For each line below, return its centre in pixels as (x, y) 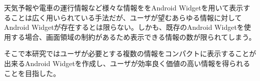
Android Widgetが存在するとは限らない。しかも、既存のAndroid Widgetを (124, 27)
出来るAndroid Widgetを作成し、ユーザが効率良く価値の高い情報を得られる (127, 63)
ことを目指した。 (32, 73)
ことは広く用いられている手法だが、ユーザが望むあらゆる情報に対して (126, 17)
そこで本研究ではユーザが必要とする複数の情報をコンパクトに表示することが (130, 53)
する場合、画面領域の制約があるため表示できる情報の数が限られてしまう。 (133, 37)
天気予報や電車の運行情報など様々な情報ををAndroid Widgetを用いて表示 (124, 7)
